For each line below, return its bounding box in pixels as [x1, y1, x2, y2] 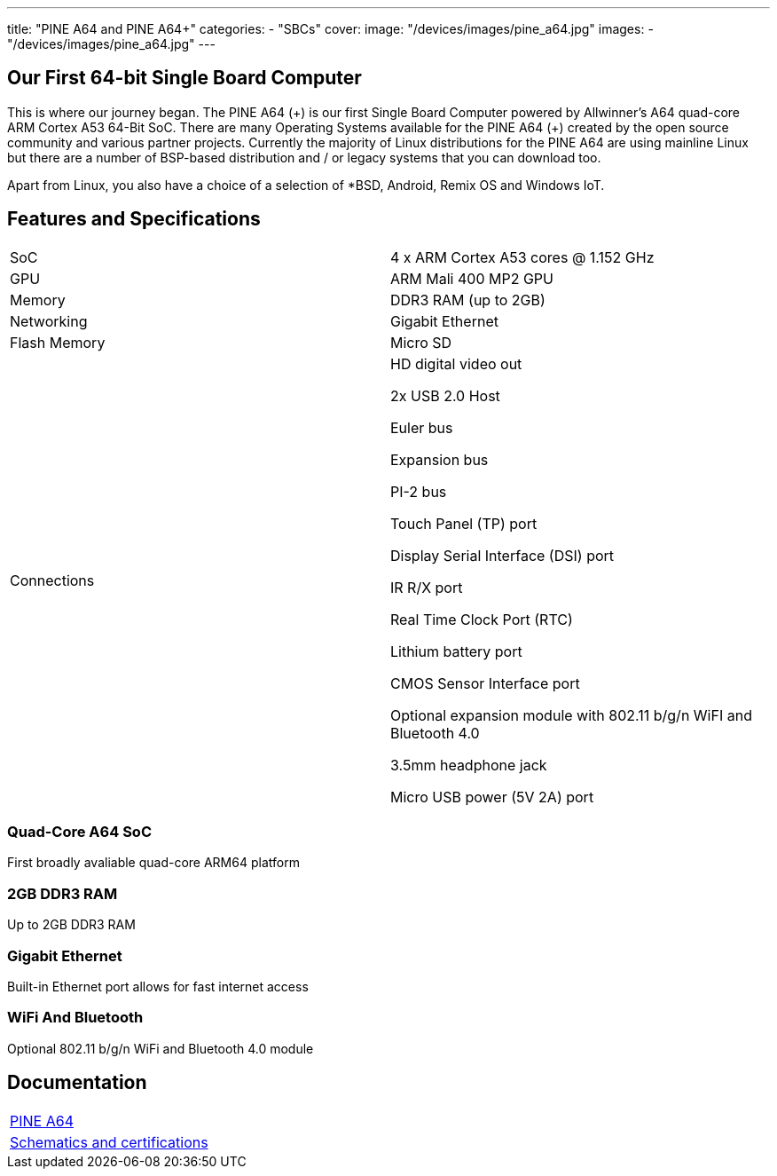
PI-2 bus [390, 482, 447, 501]
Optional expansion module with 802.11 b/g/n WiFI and [390, 706, 752, 724]
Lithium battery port [390, 642, 522, 660]
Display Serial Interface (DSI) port [390, 546, 615, 564]
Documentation [7, 1071, 147, 1094]
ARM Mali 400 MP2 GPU [390, 269, 553, 288]
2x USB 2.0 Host [390, 386, 500, 405]
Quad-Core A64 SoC [7, 823, 152, 841]
